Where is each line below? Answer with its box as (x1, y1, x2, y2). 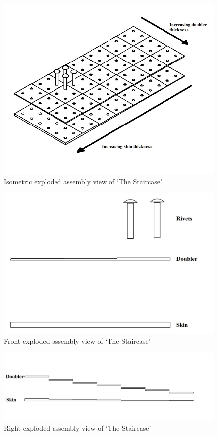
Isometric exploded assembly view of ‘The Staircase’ (4, 176, 162, 187)
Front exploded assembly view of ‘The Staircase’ (4, 335, 151, 346)
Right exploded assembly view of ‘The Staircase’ (4, 422, 151, 433)
